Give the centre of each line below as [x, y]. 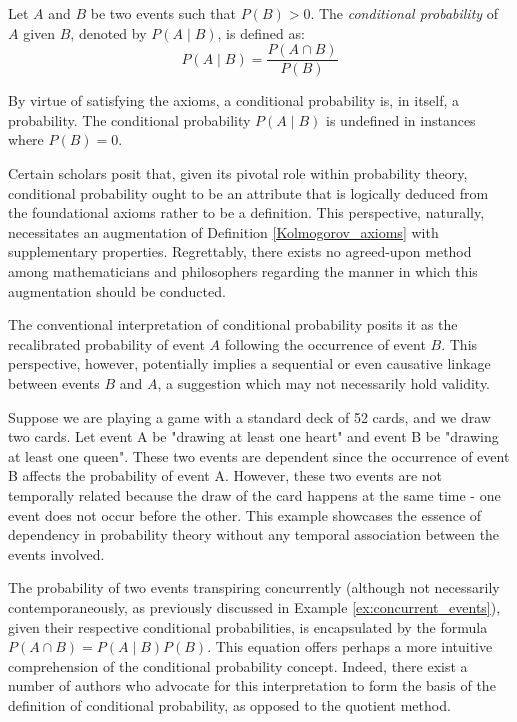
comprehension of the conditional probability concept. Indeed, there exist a [238, 665]
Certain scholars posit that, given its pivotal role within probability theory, [238, 173]
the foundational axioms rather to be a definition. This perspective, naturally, [246, 212]
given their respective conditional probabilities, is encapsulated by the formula [248, 626]
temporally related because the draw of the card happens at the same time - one [254, 494]
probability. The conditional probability [129, 119]
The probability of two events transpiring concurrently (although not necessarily [254, 587]
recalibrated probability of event [106, 343]
